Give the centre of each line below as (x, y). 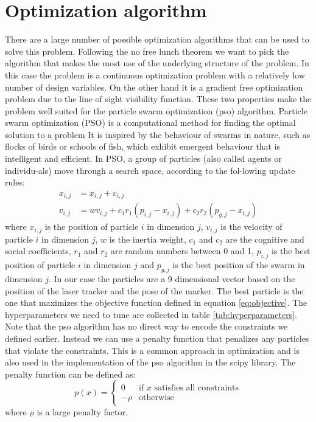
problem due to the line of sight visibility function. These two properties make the (158, 99)
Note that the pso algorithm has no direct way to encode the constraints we (146, 326)
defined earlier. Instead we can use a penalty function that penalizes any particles (157, 338)
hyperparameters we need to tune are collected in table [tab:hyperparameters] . (151, 314)
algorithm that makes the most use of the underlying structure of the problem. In (157, 63)
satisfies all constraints (197, 388)
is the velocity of (251, 227)
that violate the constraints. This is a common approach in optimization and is (152, 350)
